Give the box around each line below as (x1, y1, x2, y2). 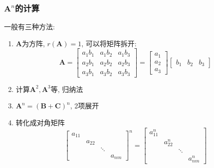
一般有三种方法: (4, 21, 55, 32)
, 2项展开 (70, 100, 99, 111)
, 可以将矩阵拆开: (81, 38, 137, 48)
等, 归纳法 (50, 84, 83, 94)
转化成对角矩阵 (15, 117, 65, 128)
